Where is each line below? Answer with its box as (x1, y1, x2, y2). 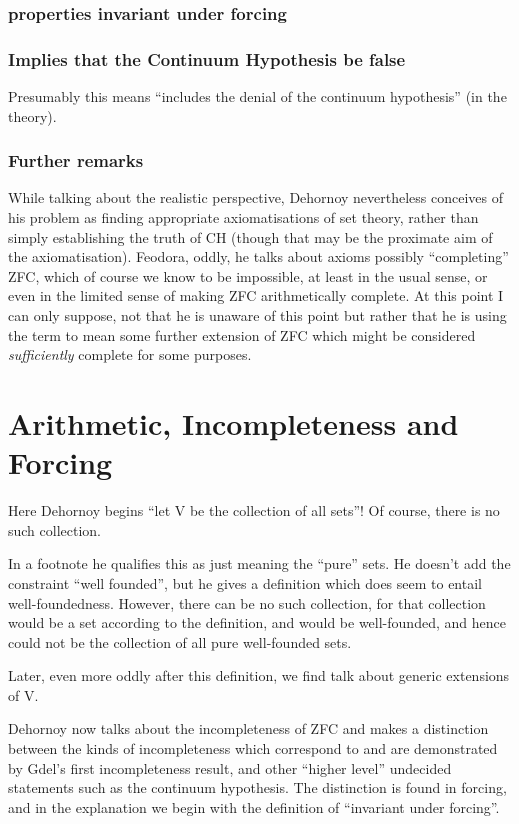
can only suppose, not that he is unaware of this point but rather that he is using (8, 305, 507, 326)
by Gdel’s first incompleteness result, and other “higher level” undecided (8, 757, 452, 778)
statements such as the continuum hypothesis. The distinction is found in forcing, (8, 777, 507, 798)
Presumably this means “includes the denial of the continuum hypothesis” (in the (8, 86, 507, 107)
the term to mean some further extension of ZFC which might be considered (8, 324, 476, 345)
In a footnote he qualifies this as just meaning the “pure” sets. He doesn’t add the (8, 553, 511, 574)
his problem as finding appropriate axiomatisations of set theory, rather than (8, 207, 479, 228)
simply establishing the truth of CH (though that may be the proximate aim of (8, 226, 493, 247)
